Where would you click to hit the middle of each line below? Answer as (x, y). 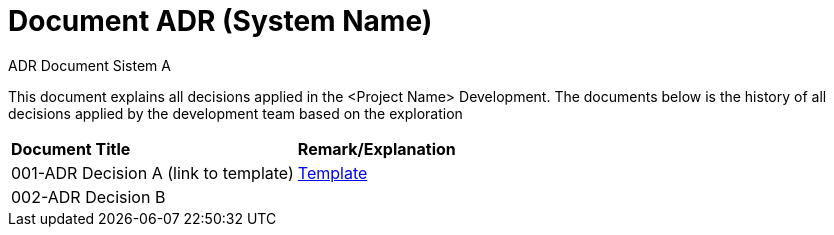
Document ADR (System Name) (220, 21)
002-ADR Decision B (88, 196)
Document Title (71, 148)
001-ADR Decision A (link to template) (152, 172)
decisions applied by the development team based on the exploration (235, 113)
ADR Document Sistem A (89, 65)
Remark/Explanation (376, 148)
